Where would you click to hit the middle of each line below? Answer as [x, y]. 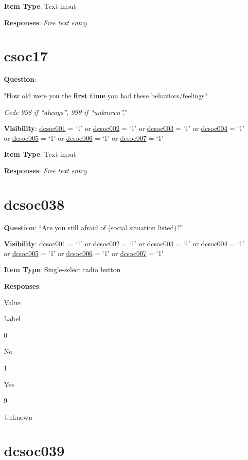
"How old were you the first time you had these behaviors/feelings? [106, 95]
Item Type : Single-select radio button [62, 269]
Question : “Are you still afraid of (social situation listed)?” [94, 227]
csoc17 [26, 56]
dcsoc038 [34, 204]
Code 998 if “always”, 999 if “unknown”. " [66, 112]
